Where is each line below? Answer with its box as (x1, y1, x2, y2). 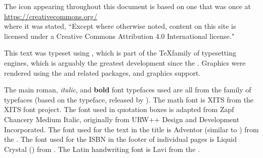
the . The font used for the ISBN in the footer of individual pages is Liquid (4, 134, 237, 144)
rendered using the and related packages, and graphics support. (4, 67, 201, 78)
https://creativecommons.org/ (4, 11, 98, 21)
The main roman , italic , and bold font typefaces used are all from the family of (4, 84, 251, 95)
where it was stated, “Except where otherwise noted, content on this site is (4, 21, 236, 31)
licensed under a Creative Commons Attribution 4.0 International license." (4, 30, 235, 41)
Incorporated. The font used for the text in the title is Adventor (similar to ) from (4, 124, 259, 134)
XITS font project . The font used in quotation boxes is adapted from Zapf (4, 104, 234, 115)
